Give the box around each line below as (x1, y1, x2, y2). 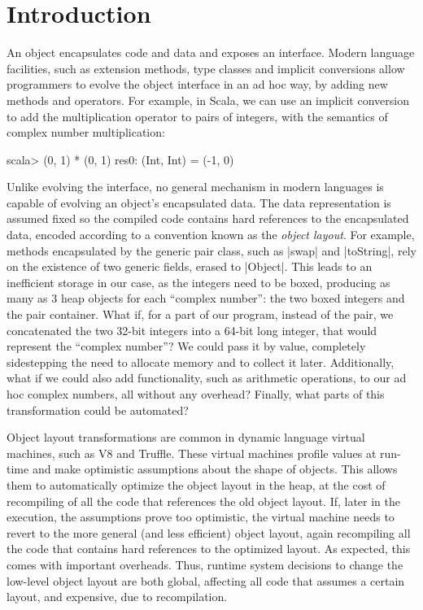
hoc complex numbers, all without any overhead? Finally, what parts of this (7, 386, 385, 402)
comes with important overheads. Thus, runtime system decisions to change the (7, 556, 403, 573)
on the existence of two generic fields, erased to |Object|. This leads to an (7, 258, 373, 275)
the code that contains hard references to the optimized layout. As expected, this (7, 540, 411, 557)
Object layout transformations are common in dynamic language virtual (7, 429, 365, 446)
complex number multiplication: (7, 124, 165, 141)
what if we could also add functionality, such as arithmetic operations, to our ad (7, 369, 407, 386)
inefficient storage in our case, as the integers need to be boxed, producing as (7, 273, 390, 290)
